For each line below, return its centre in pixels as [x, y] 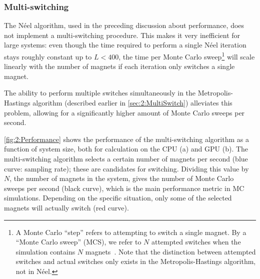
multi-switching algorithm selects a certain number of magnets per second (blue [126, 158]
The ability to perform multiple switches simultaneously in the [100, 93]
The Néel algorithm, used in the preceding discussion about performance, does [124, 25]
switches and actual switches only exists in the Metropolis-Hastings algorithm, [136, 261]
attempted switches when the [196, 242]
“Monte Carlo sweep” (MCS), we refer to [78, 242]
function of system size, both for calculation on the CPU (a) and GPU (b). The [126, 149]
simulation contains [45, 251]
